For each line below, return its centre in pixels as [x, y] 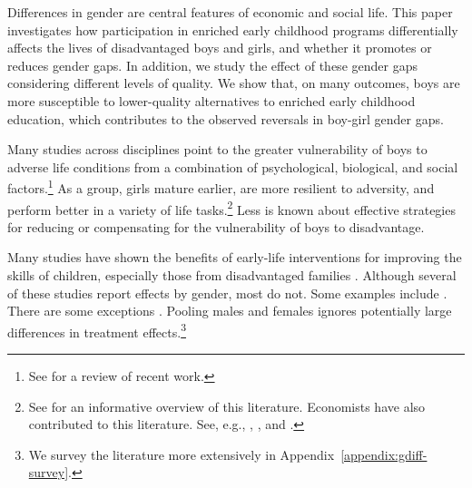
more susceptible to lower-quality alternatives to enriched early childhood [211, 100]
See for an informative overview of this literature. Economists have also [227, 406]
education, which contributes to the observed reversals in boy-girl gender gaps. [226, 118]
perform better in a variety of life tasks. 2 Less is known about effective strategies [231, 208]
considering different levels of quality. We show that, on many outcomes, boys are [234, 83]
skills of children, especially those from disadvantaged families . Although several [232, 275]
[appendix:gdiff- [384, 454]
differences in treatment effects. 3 [97, 330]
